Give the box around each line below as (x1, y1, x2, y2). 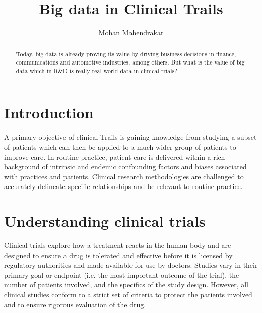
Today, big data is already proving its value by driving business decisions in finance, (16, 49, 236, 58)
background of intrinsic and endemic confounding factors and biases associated (4, 161, 247, 172)
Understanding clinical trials (4, 211, 206, 231)
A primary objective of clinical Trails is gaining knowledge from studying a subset (4, 132, 257, 142)
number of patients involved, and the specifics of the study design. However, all (4, 279, 249, 290)
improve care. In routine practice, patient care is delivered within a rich (4, 151, 225, 162)
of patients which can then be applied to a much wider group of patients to (4, 142, 236, 152)
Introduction (4, 102, 94, 123)
